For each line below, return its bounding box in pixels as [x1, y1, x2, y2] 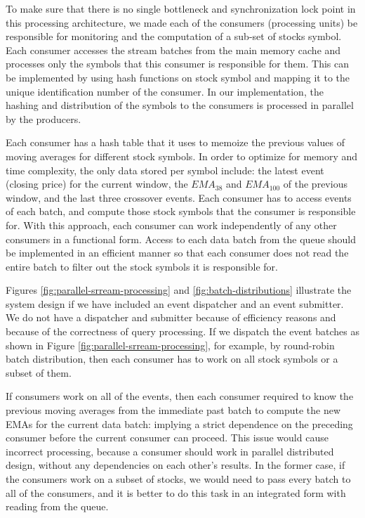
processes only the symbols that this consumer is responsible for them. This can [6, 56, 350, 71]
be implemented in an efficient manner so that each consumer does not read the [6, 245, 349, 260]
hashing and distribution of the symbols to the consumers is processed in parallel [6, 98, 354, 112]
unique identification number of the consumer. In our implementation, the [6, 84, 324, 98]
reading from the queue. [6, 499, 109, 514]
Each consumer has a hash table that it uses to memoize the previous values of [6, 135, 345, 150]
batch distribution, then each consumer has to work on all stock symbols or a [6, 351, 338, 366]
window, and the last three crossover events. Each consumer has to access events [6, 190, 352, 205]
